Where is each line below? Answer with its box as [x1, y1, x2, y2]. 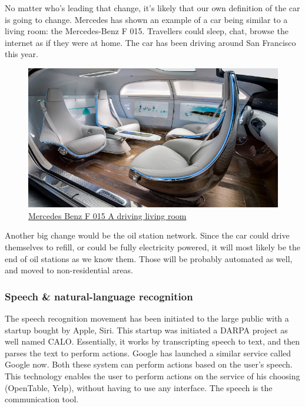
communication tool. [5, 393, 79, 405]
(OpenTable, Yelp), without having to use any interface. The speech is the [5, 381, 273, 393]
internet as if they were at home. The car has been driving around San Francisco [5, 36, 296, 48]
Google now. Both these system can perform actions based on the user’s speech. [5, 358, 293, 370]
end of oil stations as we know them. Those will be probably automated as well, [5, 252, 293, 264]
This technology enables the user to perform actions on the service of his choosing [5, 370, 300, 382]
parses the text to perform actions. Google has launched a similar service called [5, 346, 291, 359]
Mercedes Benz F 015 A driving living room [28, 209, 187, 221]
